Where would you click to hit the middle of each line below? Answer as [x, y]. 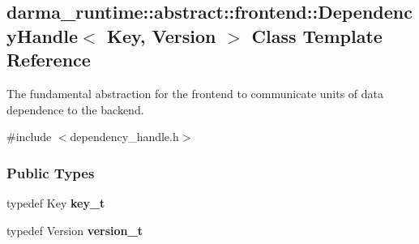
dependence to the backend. [75, 109]
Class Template [317, 35]
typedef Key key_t [56, 202]
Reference [49, 60]
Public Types [51, 172]
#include [29, 137]
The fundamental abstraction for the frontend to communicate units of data [195, 93]
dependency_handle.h [124, 137]
